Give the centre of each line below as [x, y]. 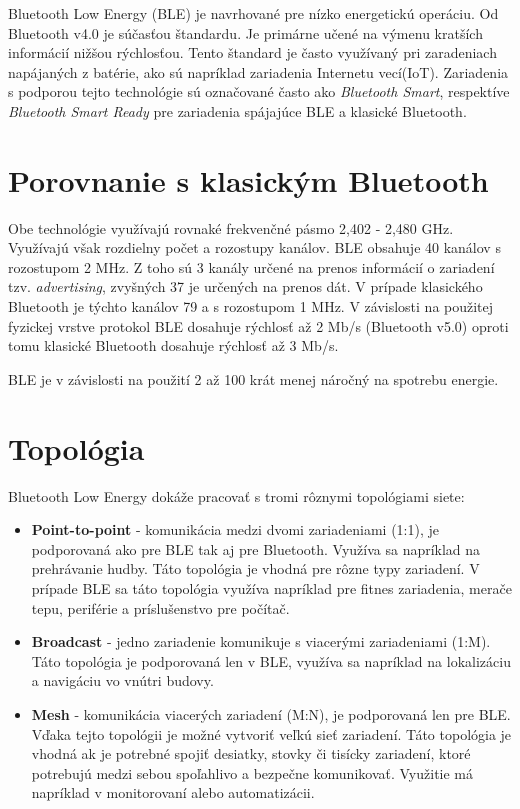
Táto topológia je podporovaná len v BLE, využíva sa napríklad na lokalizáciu [271, 660]
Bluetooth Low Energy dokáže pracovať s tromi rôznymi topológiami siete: [236, 495]
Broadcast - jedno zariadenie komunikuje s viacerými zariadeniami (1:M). [261, 641]
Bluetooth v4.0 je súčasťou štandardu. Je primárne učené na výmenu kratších [245, 32]
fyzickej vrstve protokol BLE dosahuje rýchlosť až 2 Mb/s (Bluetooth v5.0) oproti [258, 325]
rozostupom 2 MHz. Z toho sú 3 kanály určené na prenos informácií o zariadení [251, 266]
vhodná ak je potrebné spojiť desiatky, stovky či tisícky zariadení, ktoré [251, 753]
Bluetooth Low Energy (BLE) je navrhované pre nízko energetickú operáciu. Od [253, 13]
